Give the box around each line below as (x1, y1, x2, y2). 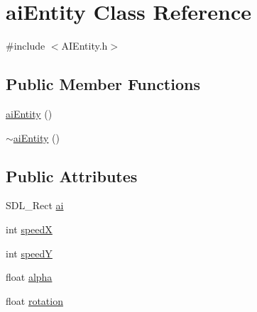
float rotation (6, 293, 63, 308)
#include (6, 38, 45, 53)
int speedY (6, 245, 53, 260)
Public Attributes (6, 165, 138, 186)
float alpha (6, 269, 53, 284)
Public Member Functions (6, 73, 200, 95)
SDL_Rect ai (6, 198, 64, 213)
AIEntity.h (61, 38, 108, 53)
